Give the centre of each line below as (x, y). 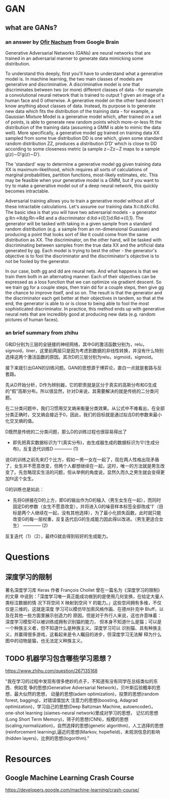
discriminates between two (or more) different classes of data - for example (84, 90)
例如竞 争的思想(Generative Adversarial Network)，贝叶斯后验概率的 (85, 688)
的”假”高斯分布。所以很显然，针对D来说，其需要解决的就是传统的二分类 (80, 391)
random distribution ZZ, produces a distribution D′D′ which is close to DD (81, 143)
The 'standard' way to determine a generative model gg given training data (83, 164)
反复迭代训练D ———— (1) (51, 449)
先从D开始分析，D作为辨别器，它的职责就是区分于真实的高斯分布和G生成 (81, 385)
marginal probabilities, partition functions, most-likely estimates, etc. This (82, 175)
